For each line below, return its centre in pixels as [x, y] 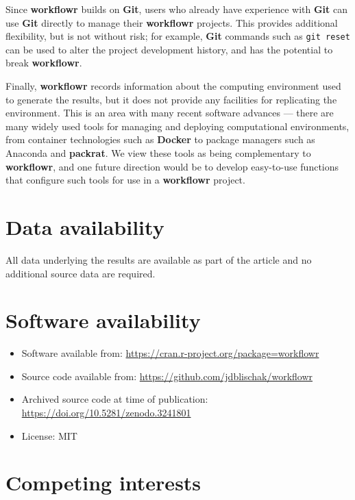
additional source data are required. [81, 273]
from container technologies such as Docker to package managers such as [160, 139]
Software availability [103, 320]
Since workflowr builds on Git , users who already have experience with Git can [176, 9]
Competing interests [103, 483]
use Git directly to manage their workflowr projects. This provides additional [172, 22]
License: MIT [49, 435]
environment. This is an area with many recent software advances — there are [170, 113]
